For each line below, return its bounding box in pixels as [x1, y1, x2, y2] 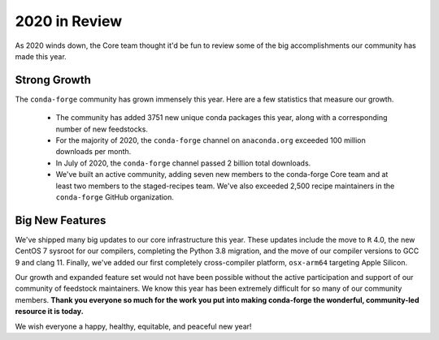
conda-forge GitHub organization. [55, 192, 175, 202]
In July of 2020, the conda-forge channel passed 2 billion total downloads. [55, 158, 311, 168]
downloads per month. [55, 147, 132, 157]
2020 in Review [15, 12, 123, 30]
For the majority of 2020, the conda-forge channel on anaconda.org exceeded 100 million [55, 136, 366, 145]
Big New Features [15, 213, 106, 227]
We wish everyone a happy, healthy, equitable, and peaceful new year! [15, 321, 252, 331]
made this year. [15, 51, 67, 61]
